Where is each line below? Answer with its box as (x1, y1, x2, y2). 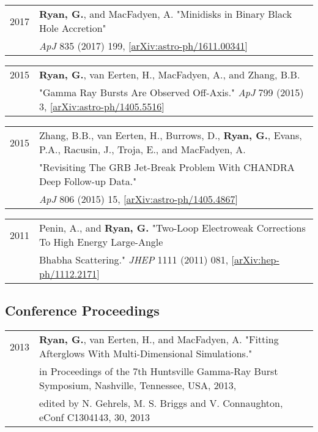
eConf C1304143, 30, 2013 (39, 410, 150, 425)
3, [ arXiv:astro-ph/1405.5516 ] (39, 99, 165, 113)
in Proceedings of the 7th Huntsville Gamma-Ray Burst (39, 364, 278, 379)
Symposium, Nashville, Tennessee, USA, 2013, (39, 378, 237, 393)
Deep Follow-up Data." (39, 174, 137, 188)
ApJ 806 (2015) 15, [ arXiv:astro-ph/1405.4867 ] (39, 192, 238, 206)
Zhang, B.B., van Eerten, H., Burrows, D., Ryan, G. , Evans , (39, 128, 302, 142)
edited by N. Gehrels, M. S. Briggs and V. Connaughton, (39, 396, 283, 411)
